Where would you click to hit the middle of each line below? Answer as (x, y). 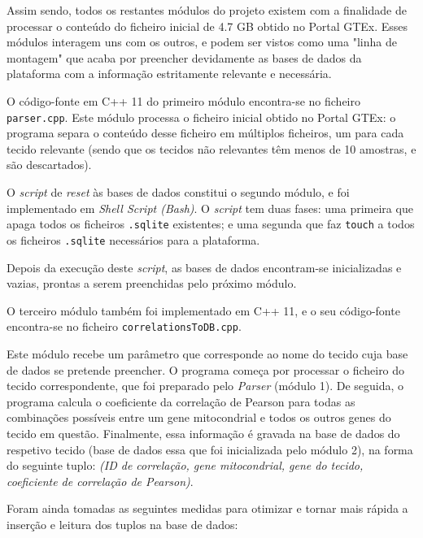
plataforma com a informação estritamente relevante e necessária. (169, 74)
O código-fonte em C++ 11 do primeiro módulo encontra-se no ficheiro (183, 100)
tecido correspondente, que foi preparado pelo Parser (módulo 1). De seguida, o (205, 386)
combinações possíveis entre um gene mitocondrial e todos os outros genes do (199, 417)
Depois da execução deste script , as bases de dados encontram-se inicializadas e (204, 267)
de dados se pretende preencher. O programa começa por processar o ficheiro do (206, 369)
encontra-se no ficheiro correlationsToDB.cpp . (124, 326)
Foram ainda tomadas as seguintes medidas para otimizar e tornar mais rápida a (207, 508)
